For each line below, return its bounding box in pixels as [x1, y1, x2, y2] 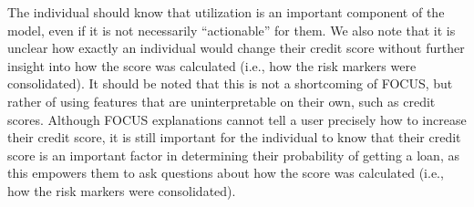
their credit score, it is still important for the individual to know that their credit [7, 128, 461, 147]
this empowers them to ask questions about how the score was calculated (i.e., [7, 163, 444, 182]
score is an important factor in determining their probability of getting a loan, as [7, 145, 459, 164]
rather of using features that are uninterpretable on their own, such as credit [7, 91, 436, 110]
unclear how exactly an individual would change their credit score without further [7, 38, 465, 57]
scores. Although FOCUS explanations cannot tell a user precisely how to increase [7, 109, 467, 129]
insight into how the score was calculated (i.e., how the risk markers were [7, 56, 417, 75]
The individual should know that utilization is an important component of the [7, 3, 445, 21]
